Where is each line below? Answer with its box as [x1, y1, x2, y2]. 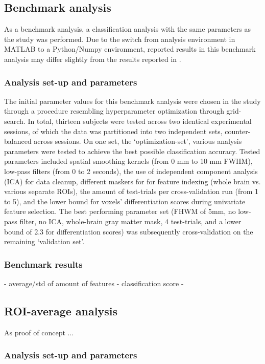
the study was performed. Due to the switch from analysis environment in [4, 33, 235, 44]
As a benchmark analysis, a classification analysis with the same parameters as [4, 24, 251, 34]
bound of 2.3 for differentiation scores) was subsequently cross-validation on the [4, 226, 253, 237]
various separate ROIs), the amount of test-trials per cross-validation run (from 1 [4, 186, 258, 197]
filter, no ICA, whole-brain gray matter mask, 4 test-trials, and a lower [19, 216, 242, 226]
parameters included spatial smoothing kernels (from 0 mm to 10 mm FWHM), [4, 156, 253, 166]
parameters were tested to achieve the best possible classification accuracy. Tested [4, 145, 260, 156]
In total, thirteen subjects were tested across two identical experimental [28, 115, 252, 126]
